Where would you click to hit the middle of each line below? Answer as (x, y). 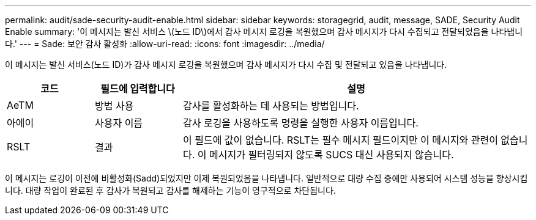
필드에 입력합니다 (138, 89)
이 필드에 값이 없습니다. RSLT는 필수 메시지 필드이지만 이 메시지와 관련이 (340, 140)
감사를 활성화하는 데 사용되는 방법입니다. (271, 106)
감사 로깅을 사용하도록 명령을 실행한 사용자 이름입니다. (300, 123)
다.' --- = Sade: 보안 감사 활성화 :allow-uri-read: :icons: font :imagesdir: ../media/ (165, 44)
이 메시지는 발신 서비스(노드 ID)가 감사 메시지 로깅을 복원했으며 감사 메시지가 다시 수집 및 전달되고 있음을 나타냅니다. (226, 64)
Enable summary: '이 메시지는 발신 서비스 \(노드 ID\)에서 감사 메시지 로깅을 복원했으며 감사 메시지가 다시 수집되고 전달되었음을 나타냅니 (264, 31)
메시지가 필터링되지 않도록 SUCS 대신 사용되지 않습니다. (332, 155)
